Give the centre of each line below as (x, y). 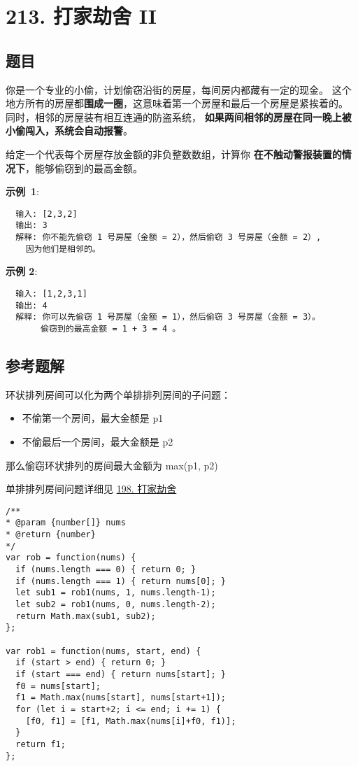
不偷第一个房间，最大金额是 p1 (93, 418)
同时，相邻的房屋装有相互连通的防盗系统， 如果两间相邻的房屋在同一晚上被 (179, 116)
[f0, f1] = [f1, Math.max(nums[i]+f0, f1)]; (131, 721)
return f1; (41, 744)
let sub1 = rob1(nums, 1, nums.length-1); (116, 593)
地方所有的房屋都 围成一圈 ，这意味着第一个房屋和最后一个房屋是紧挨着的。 (177, 103)
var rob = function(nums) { (71, 558)
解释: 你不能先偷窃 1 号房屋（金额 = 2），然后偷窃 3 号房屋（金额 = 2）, (169, 237)
